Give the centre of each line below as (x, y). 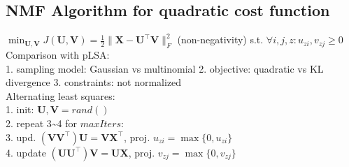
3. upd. (21, 137)
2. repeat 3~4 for (41, 123)
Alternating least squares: (60, 95)
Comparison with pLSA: (58, 55)
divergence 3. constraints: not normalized (94, 82)
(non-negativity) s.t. (220, 39)
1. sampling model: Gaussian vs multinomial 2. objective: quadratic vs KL (165, 68)
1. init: (20, 109)
